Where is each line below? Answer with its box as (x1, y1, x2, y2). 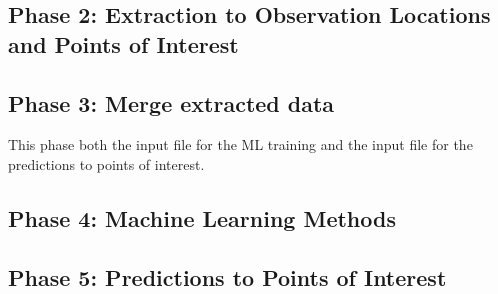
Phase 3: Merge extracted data (8, 87, 335, 118)
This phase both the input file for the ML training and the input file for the (8, 134, 473, 155)
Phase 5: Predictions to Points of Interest (8, 261, 447, 292)
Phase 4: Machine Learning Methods (8, 202, 396, 233)
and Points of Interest (8, 28, 239, 59)
